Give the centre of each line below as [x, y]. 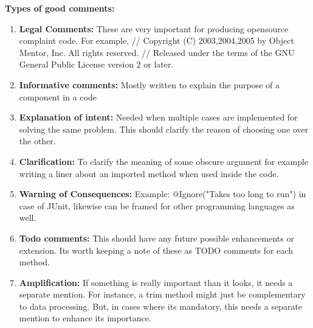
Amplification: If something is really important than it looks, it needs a [156, 282]
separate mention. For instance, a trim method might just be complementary [162, 294]
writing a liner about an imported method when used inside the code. [149, 173]
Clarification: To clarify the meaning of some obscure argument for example [164, 161]
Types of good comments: [60, 8]
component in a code [58, 96]
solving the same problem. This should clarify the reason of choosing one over [164, 129]
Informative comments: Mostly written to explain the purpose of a [150, 84]
